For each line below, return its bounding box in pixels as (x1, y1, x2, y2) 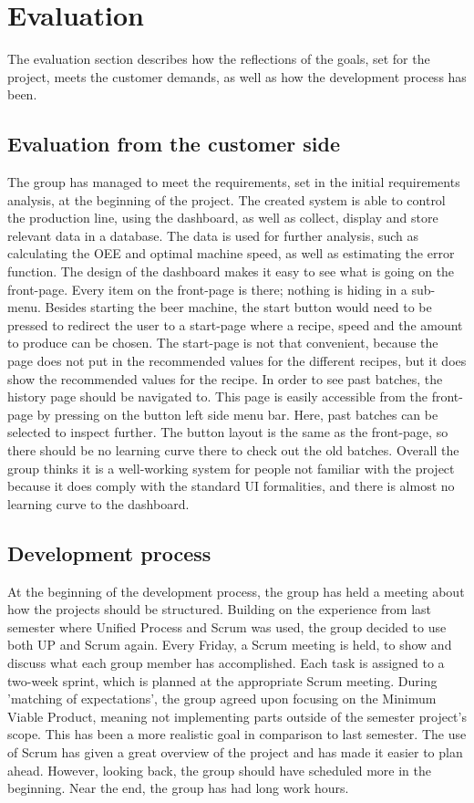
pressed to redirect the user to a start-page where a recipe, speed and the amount (7, 315, 463, 334)
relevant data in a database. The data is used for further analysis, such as (7, 225, 419, 245)
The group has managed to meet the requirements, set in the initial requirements (7, 172, 460, 192)
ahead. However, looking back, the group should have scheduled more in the (7, 760, 431, 779)
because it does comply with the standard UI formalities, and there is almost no (7, 476, 455, 495)
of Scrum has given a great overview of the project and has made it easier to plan (7, 742, 463, 761)
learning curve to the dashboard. (7, 494, 190, 513)
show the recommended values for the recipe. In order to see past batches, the (7, 369, 443, 388)
